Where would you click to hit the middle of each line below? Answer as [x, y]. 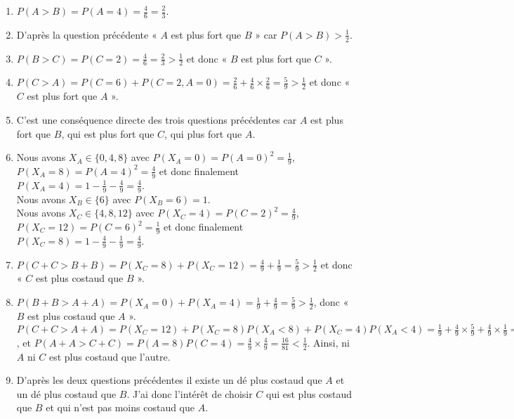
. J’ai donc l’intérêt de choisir [190, 393]
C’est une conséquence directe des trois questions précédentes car [157, 119]
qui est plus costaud [309, 393]
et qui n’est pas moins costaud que [120, 407]
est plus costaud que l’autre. [110, 356]
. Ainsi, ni [328, 342]
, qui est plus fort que [108, 133]
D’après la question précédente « [87, 34]
